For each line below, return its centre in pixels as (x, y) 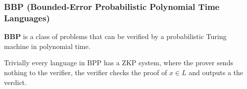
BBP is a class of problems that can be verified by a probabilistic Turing (115, 36)
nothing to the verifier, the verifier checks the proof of (86, 72)
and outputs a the (216, 72)
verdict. (15, 82)
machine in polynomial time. (47, 46)
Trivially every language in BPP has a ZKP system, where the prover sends (119, 63)
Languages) (27, 18)
